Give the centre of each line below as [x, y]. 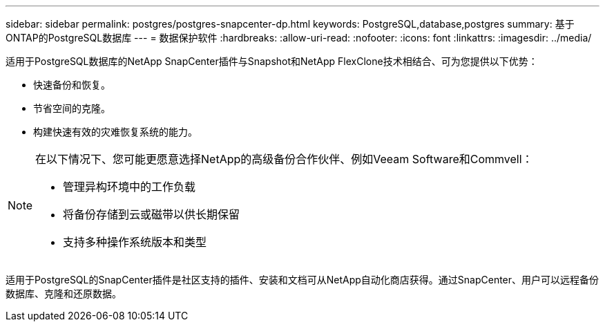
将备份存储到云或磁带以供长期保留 [152, 214]
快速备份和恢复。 [72, 85]
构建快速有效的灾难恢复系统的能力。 [115, 132]
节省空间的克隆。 [72, 108]
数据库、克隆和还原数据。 [64, 293]
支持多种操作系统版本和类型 [135, 242]
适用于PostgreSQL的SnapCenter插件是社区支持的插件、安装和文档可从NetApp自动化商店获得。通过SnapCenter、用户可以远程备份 [302, 280]
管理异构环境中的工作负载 [129, 187]
